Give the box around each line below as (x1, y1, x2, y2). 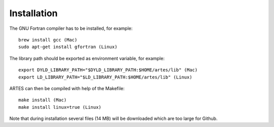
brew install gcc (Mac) (18, 37, 78, 43)
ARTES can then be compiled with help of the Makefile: (9, 85, 125, 91)
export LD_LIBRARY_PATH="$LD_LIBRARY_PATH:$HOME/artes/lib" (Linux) (18, 74, 192, 80)
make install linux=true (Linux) (18, 104, 101, 110)
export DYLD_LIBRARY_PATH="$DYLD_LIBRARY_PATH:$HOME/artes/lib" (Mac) (18, 67, 198, 73)
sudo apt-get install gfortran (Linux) (18, 44, 118, 50)
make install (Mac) (18, 97, 67, 103)
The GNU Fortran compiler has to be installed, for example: (9, 25, 133, 31)
